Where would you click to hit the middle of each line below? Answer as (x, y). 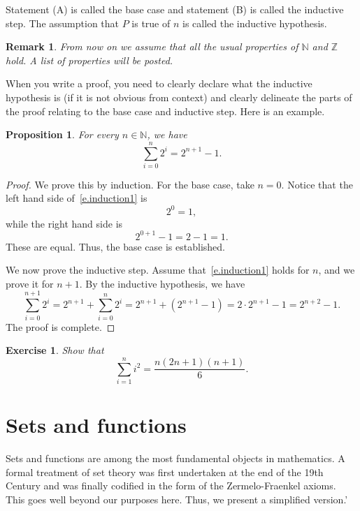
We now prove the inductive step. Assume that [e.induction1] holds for (158, 270)
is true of (151, 23)
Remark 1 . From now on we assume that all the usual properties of (152, 46)
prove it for (30, 283)
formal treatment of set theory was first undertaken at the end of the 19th (165, 472)
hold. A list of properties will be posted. (89, 60)
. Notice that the (317, 184)
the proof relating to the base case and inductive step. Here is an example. (165, 111)
